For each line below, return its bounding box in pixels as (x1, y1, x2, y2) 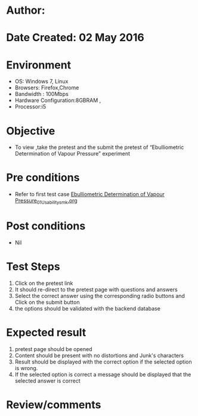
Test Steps (6, 260, 61, 274)
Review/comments (6, 398, 101, 411)
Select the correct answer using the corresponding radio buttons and (14, 292, 185, 299)
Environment (6, 58, 72, 72)
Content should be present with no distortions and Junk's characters (14, 352, 184, 359)
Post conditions (6, 219, 86, 233)
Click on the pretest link (14, 280, 73, 287)
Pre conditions (6, 171, 80, 185)
